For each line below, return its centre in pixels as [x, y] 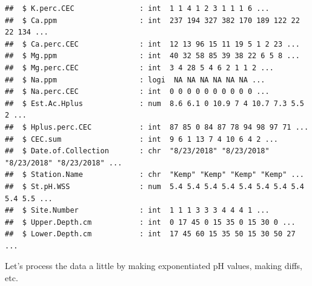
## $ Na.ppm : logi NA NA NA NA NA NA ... [135, 80]
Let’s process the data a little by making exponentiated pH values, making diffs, [154, 266]
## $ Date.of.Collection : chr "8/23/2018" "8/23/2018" [137, 151]
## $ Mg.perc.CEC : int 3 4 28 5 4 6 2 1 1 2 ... [139, 68]
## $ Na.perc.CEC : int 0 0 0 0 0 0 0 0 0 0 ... [137, 92]
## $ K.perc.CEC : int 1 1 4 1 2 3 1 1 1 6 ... [137, 8]
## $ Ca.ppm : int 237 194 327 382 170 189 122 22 [152, 20]
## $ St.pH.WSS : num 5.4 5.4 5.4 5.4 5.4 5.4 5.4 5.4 [154, 186]
